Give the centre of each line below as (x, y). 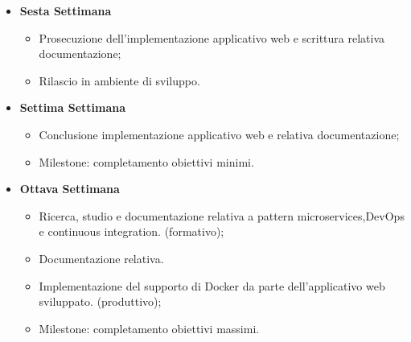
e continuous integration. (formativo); (132, 231)
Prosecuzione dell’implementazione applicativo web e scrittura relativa (212, 37)
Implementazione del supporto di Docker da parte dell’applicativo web (212, 285)
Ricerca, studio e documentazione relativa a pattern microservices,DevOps (222, 215)
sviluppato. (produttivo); (100, 301)
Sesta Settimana (66, 10)
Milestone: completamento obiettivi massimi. (149, 328)
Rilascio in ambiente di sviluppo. (119, 80)
